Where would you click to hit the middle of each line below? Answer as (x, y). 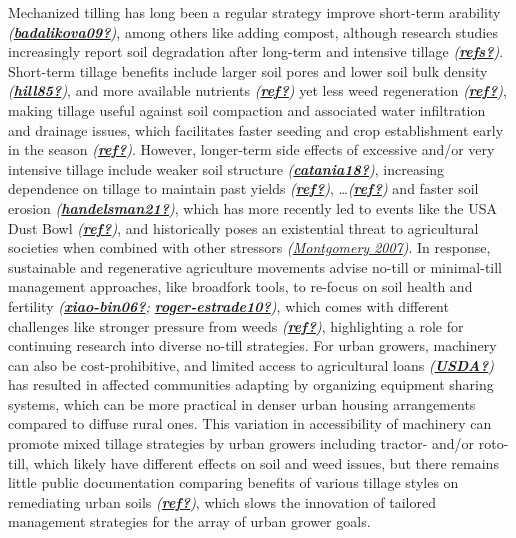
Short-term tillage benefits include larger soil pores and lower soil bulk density (248, 70)
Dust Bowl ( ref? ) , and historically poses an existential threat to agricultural (243, 227)
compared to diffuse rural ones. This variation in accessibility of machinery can (250, 423)
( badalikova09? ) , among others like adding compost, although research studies (253, 31)
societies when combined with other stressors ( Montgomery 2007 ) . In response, (249, 247)
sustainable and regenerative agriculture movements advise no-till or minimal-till (255, 266)
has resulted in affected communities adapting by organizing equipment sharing (251, 384)
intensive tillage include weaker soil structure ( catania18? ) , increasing (226, 168)
